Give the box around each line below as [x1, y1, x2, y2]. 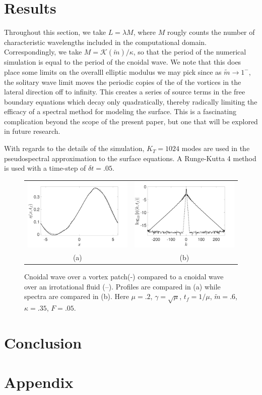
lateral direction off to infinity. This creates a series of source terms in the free [4, 86, 245, 97]
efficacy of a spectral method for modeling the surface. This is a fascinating [4, 106, 236, 117]
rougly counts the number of [167, 27, 255, 37]
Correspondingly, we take [4, 46, 82, 57]
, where [133, 27, 156, 37]
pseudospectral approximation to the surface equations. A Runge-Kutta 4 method [4, 153, 256, 163]
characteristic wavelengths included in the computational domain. [4, 36, 207, 47]
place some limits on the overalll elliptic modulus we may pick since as [4, 66, 222, 77]
